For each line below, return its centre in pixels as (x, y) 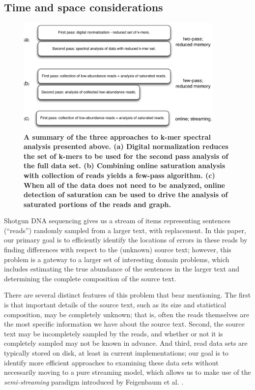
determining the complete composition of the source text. (90, 278)
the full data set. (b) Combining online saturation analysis (125, 165)
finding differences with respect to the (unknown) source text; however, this (118, 250)
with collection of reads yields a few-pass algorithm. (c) (119, 175)
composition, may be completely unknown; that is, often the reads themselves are (127, 314)
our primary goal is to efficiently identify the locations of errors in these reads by (126, 240)
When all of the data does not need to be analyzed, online (124, 185)
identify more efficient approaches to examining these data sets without (111, 362)
